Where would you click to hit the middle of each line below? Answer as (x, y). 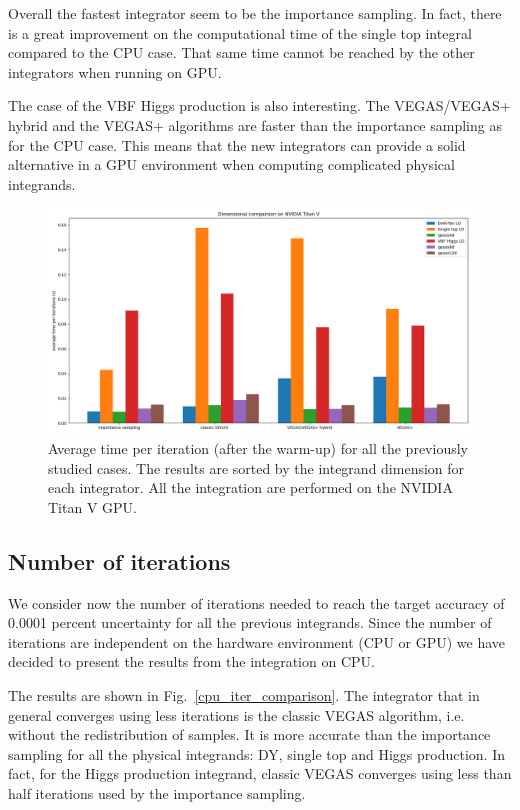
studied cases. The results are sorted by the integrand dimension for (256, 467)
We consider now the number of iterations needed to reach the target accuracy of (256, 602)
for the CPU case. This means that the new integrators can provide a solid (237, 144)
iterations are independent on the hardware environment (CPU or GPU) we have (257, 641)
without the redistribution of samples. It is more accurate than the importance (249, 734)
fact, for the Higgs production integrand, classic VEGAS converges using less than (260, 773)
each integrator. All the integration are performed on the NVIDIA (250, 487)
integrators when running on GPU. (115, 71)
